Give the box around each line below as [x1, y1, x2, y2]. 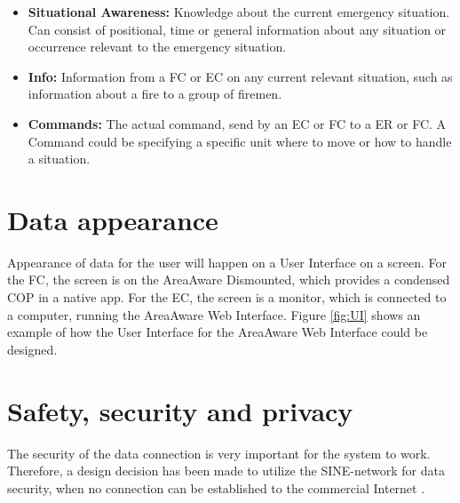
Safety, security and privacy [7, 392, 353, 428]
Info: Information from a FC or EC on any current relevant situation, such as [28, 67, 453, 85]
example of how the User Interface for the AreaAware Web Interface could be [7, 323, 428, 341]
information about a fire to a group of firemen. [28, 84, 282, 103]
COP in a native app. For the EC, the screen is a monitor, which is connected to [7, 288, 447, 307]
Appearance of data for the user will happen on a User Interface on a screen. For [7, 252, 447, 271]
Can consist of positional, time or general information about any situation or [28, 20, 447, 38]
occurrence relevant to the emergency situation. [28, 37, 287, 56]
